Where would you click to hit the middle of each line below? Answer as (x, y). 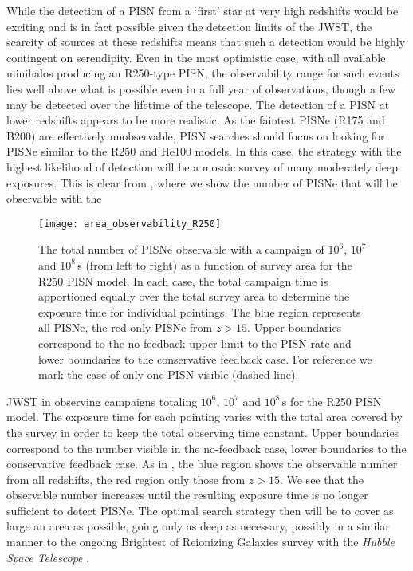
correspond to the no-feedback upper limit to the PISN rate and (195, 343)
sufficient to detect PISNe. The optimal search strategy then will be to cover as (200, 510)
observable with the (54, 198)
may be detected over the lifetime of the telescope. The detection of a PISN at (198, 104)
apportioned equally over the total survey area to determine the (194, 296)
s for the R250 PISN (332, 401)
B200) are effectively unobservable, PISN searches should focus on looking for (196, 135)
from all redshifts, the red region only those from (126, 479)
